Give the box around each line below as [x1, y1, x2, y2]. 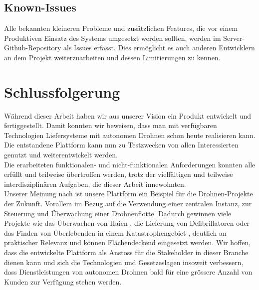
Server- [223, 32, 245, 43]
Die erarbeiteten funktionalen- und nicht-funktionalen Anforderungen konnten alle [4, 159, 256, 169]
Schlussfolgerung [4, 81, 120, 102]
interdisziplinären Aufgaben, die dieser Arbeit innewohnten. [4, 178, 186, 189]
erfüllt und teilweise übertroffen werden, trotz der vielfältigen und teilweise [4, 169, 233, 179]
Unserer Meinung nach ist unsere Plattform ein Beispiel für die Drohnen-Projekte [4, 188, 253, 199]
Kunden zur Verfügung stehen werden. [4, 276, 122, 287]
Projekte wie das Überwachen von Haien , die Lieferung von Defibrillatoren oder [4, 218, 250, 228]
